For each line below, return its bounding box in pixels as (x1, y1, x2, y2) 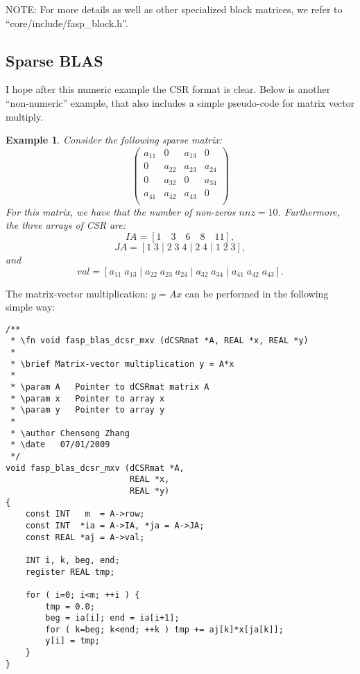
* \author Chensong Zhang (10, 428, 130, 438)
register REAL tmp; (25, 567, 115, 577)
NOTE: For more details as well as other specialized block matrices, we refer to (6, 2, 343, 16)
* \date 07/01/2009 (10, 440, 110, 450)
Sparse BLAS (6, 49, 103, 71)
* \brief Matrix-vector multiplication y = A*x (10, 358, 234, 369)
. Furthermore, (277, 204, 341, 218)
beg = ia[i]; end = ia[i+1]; (45, 613, 180, 623)
